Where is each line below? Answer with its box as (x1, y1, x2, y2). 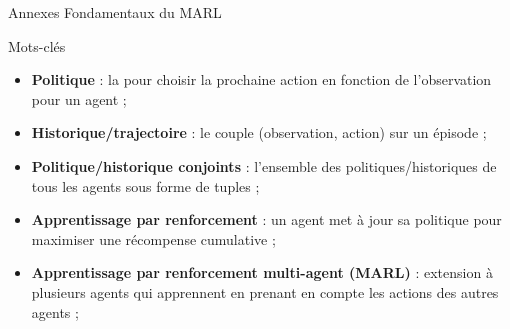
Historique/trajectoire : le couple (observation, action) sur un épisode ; (31, 122, 487, 143)
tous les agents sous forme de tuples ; (31, 175, 260, 196)
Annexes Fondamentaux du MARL (8, 2, 222, 22)
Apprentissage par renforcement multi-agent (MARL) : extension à (31, 262, 493, 283)
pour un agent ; (31, 88, 127, 109)
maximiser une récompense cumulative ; (31, 228, 276, 249)
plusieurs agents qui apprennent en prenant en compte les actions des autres (31, 281, 499, 302)
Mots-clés (8, 35, 66, 56)
